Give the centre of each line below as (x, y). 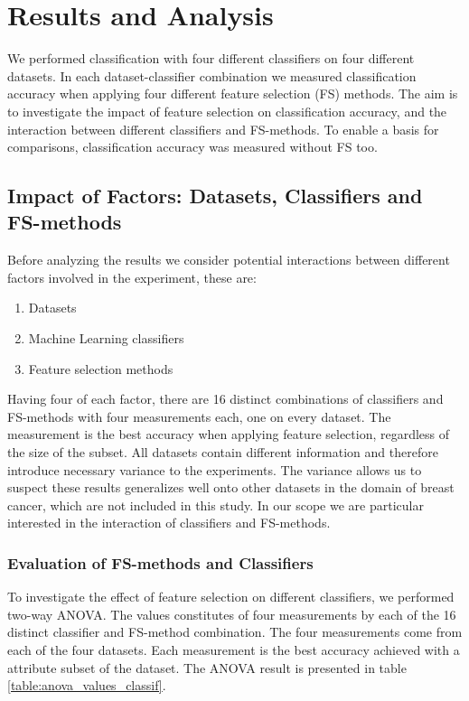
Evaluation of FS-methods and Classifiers (160, 562)
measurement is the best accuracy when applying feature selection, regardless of (229, 434)
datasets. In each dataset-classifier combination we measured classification (212, 75)
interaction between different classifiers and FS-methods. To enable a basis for (223, 129)
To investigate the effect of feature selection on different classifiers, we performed (231, 597)
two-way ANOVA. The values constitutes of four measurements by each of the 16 (232, 614)
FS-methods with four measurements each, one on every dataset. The (199, 416)
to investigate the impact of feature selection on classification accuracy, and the (227, 111)
